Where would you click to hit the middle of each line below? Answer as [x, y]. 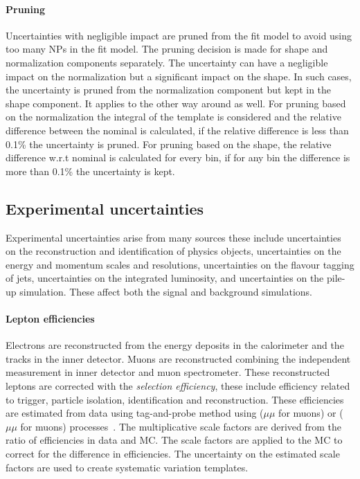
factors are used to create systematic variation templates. [127, 467]
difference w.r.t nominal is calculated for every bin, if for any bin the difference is [178, 157]
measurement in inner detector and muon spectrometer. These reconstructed [168, 372]
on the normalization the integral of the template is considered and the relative [173, 117]
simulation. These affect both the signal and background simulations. [166, 291]
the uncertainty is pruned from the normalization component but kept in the [169, 90]
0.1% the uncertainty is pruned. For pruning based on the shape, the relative [169, 144]
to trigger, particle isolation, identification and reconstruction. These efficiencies [175, 399]
